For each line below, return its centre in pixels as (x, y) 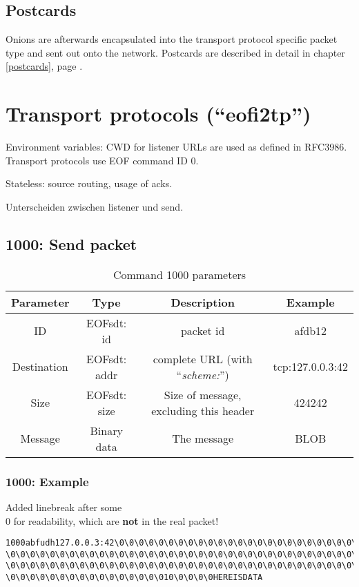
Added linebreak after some (64, 507)
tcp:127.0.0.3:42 (310, 367)
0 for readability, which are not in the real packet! (112, 520)
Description (203, 302)
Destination (40, 367)
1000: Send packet (71, 243)
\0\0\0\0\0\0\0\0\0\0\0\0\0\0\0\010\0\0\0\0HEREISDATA (134, 578)
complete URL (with (203, 358)
